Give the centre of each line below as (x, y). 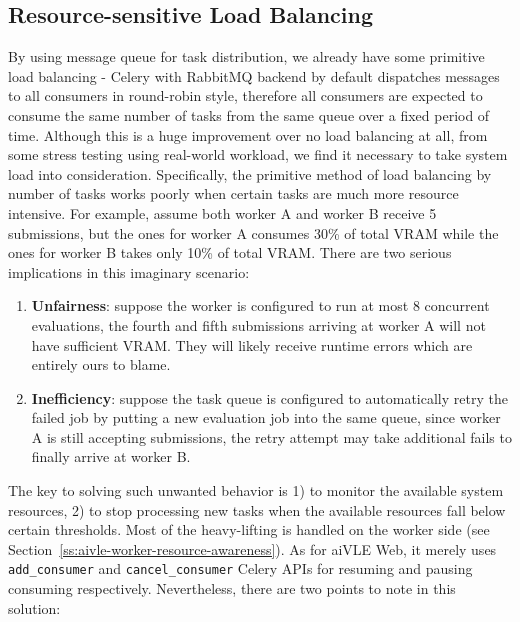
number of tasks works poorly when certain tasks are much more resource (233, 193)
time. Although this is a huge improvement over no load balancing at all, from (248, 134)
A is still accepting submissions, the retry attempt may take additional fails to (271, 436)
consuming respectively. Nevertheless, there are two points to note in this (232, 588)
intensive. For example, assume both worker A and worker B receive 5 (222, 212)
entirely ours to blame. (101, 364)
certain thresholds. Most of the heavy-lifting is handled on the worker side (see (249, 529)
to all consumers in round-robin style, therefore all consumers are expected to (245, 95)
